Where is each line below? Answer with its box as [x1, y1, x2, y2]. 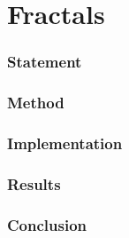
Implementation [7, 131, 123, 154]
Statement [7, 51, 82, 73]
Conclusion [7, 213, 87, 235]
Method [7, 91, 64, 114]
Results [7, 172, 61, 194]
